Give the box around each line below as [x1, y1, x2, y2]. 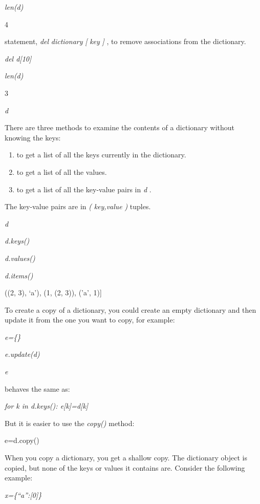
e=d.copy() [5, 435, 39, 446]
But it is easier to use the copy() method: [5, 417, 135, 428]
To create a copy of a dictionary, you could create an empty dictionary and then [5, 304, 256, 315]
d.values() [5, 252, 35, 263]
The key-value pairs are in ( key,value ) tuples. [5, 201, 151, 212]
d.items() [5, 270, 33, 280]
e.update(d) [5, 349, 40, 359]
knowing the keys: [5, 132, 61, 143]
